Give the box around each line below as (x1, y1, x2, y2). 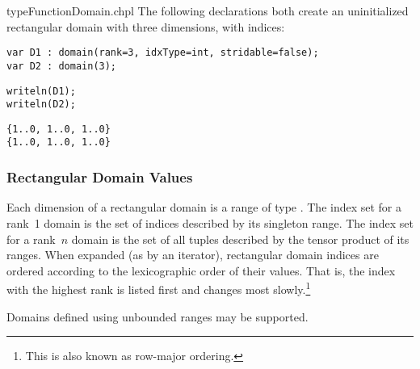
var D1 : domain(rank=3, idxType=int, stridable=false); (6, 47, 319, 59)
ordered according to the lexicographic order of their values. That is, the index (6, 262, 396, 279)
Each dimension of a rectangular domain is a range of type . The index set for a (6, 199, 402, 216)
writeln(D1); (6, 85, 76, 97)
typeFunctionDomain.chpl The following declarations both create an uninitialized (6, 2, 409, 19)
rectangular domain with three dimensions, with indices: (6, 18, 285, 35)
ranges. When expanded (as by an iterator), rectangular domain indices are (6, 246, 379, 263)
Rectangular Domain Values (6, 167, 193, 187)
